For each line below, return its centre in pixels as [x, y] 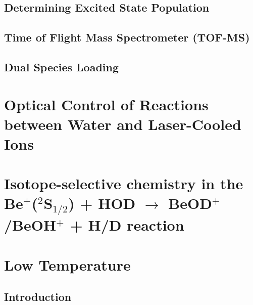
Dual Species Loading [62, 67]
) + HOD [102, 203]
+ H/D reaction [127, 225]
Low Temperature [67, 264]
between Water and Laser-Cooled [123, 124]
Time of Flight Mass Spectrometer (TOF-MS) [127, 37]
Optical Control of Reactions [106, 104]
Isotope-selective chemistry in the [124, 183]
